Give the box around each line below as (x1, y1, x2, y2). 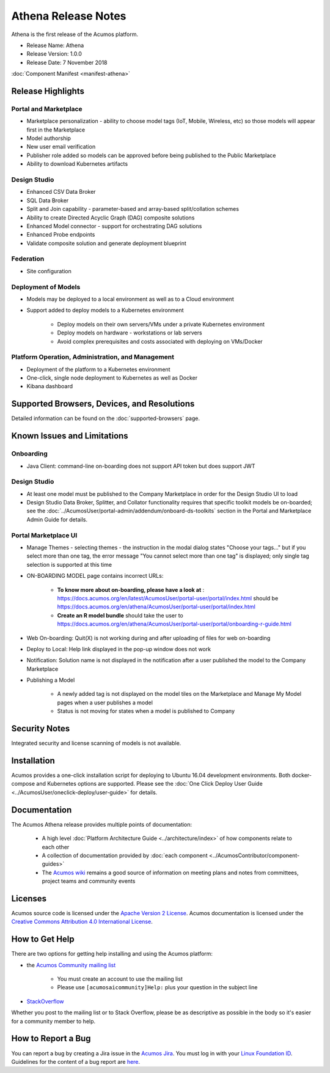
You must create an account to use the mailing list (57, 975, 183, 983)
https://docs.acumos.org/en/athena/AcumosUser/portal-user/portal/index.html (57, 603, 256, 611)
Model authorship (26, 135, 71, 142)
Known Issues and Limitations (11, 431, 128, 441)
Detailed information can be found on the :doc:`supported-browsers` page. (11, 415, 200, 422)
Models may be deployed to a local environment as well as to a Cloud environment (26, 295, 235, 303)
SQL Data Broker (26, 196, 69, 204)
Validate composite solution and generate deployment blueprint (26, 239, 186, 247)
